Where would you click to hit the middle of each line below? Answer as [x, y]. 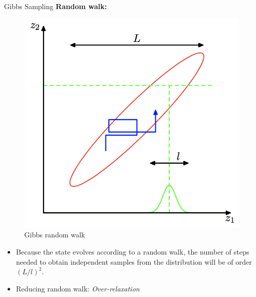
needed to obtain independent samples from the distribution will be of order [134, 261]
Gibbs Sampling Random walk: [56, 6]
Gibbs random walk [55, 235]
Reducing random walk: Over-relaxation [78, 288]
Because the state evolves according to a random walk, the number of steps [133, 252]
